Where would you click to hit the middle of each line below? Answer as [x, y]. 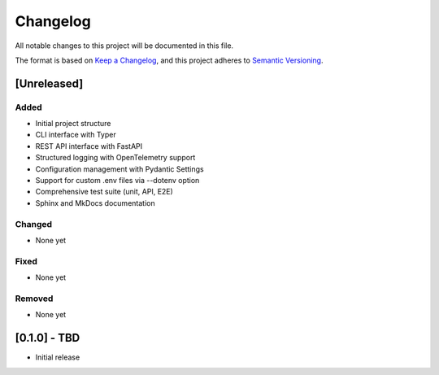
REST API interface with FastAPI [89, 146]
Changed [34, 224]
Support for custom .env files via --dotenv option [117, 181]
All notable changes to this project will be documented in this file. [124, 46]
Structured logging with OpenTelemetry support [115, 158]
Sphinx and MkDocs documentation [95, 203]
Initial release [58, 357]
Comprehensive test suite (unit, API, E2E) [104, 192]
